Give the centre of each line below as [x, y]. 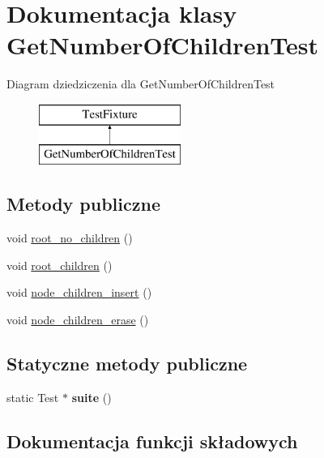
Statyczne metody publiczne [127, 364]
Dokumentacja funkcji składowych [152, 441]
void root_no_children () [70, 238]
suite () [92, 397]
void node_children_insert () [79, 292]
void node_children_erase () [78, 320]
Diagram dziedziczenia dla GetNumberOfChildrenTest [141, 84]
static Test [33, 397]
